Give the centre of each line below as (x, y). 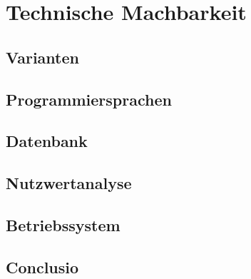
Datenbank (47, 141)
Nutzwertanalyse (69, 183)
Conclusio (42, 267)
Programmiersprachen (89, 99)
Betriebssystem (63, 224)
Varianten (42, 57)
